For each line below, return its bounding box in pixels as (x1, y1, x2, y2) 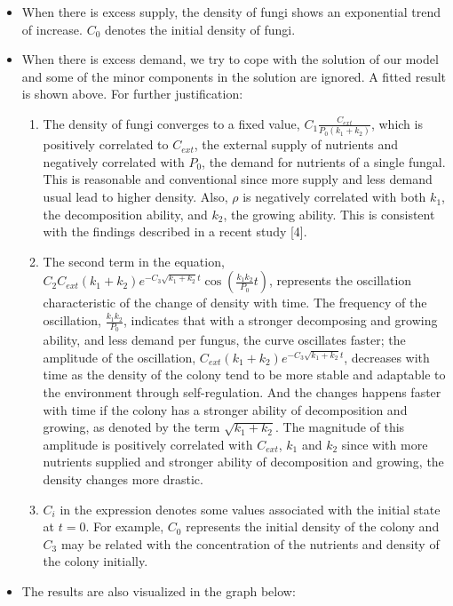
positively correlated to (43, 135, 169, 154)
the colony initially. (43, 552, 148, 570)
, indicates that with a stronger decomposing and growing (123, 311, 438, 330)
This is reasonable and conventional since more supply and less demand (43, 170, 433, 188)
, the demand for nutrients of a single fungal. (202, 152, 446, 171)
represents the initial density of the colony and (186, 517, 440, 536)
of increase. (21, 20, 83, 38)
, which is (370, 114, 423, 132)
